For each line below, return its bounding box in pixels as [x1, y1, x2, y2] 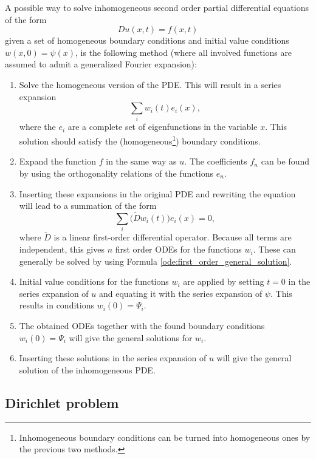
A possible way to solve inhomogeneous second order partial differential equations [5, 1, 309, 13]
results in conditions [19, 299, 94, 311]
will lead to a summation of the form [19, 199, 157, 212]
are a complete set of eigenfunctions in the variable [67, 120, 258, 133]
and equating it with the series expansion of [98, 287, 263, 299]
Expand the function [19, 155, 97, 168]
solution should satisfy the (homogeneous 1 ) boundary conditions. [19, 133, 261, 147]
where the [19, 120, 56, 133]
